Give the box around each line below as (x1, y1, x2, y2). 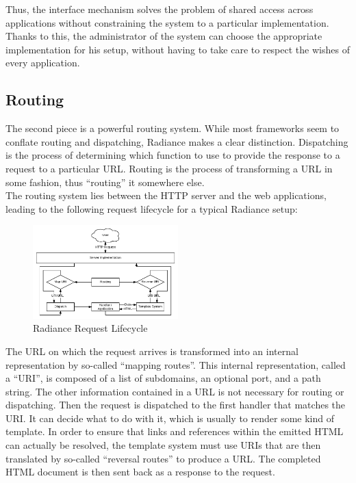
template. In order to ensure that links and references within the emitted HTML (5, 424, 344, 439)
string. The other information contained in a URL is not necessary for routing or (5, 384, 344, 398)
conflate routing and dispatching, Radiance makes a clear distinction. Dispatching (5, 134, 348, 148)
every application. (5, 55, 80, 70)
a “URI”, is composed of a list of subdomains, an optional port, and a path (5, 371, 321, 385)
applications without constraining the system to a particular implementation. (5, 15, 329, 29)
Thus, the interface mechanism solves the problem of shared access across (5, 2, 314, 16)
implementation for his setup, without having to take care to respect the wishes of (5, 42, 350, 56)
